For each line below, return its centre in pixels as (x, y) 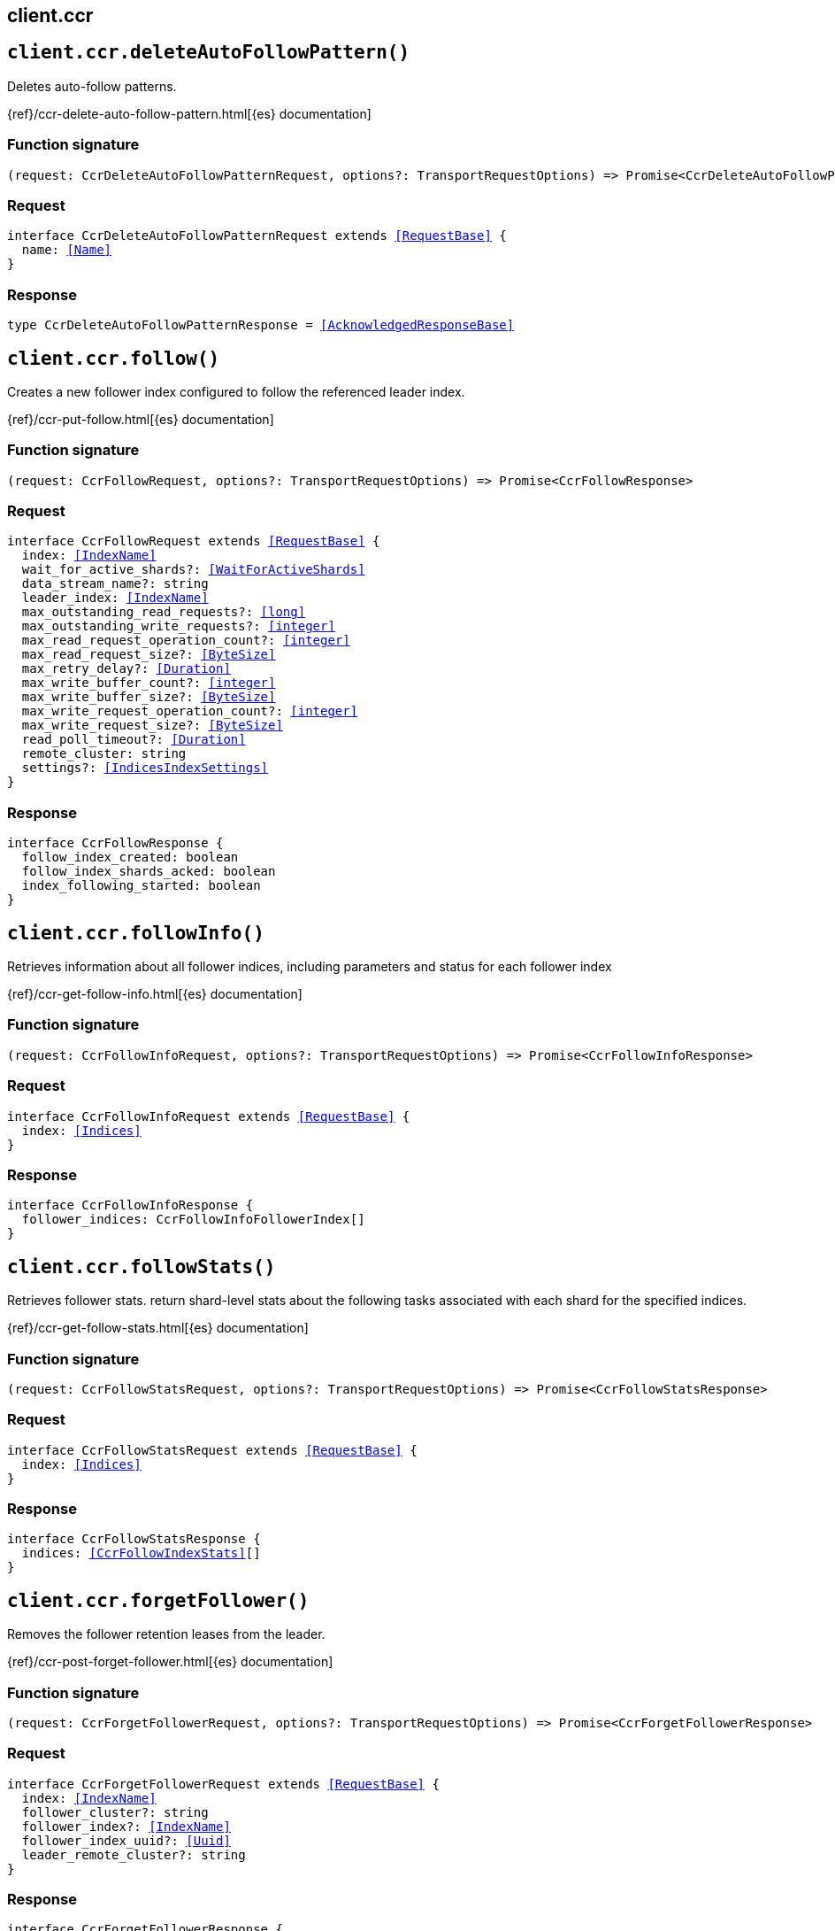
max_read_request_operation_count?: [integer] (186, 641)
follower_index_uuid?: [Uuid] (126, 1840)
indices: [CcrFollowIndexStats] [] (141, 1553)
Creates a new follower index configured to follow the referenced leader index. (236, 391)
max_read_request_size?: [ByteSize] (149, 655)
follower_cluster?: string (115, 1812)
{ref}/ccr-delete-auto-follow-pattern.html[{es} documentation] (189, 113)
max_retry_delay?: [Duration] (126, 669)
